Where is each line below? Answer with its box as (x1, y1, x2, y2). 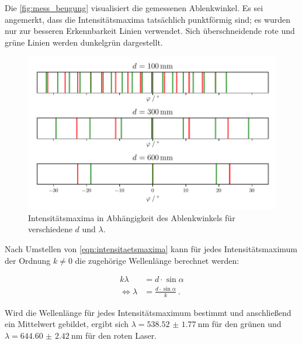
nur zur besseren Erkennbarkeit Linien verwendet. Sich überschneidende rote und (5, 25, 295, 37)
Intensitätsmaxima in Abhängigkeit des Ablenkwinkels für (28, 211, 235, 223)
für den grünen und (211, 318, 282, 330)
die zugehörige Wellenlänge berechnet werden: (75, 254, 239, 266)
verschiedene (28, 223, 72, 235)
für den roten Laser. (85, 329, 157, 341)
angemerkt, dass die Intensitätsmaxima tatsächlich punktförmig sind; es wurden (5, 13, 291, 25)
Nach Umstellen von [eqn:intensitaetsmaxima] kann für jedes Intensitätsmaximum (5, 242, 298, 254)
